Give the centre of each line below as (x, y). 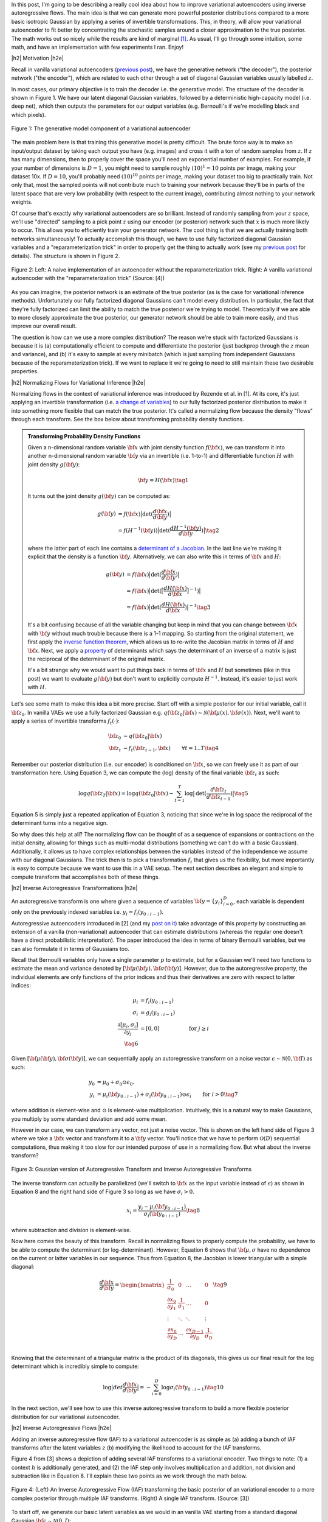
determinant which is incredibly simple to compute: (75, 1366)
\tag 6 (131, 1044)
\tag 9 (220, 1285)
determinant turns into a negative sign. (60, 823)
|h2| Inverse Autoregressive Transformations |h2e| (74, 888)
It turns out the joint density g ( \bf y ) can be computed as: (99, 496)
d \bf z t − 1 (218, 798)
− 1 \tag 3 (200, 607)
